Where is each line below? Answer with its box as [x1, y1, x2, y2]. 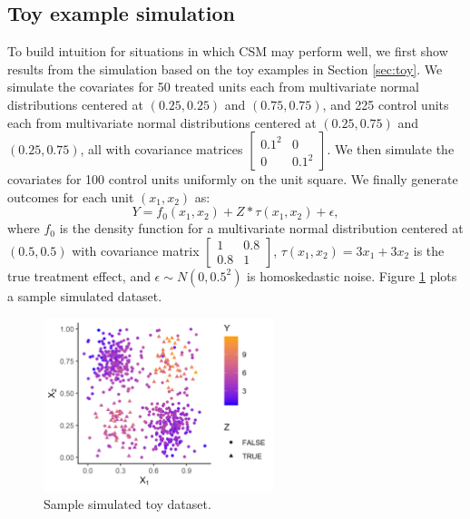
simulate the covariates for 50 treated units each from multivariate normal [7, 77, 419, 96]
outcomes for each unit [7, 187, 134, 206]
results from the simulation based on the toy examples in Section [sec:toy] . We [7, 59, 443, 78]
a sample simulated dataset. [7, 286, 162, 305]
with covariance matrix [72, 240, 200, 259]
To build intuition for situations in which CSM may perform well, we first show [7, 42, 448, 61]
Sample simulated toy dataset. [44, 494, 211, 513]
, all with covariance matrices [80, 140, 243, 159]
